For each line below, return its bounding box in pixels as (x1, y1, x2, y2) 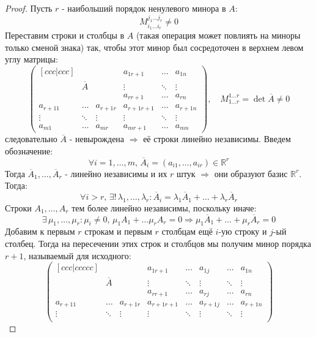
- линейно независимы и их (65, 167, 167, 180)
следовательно (5, 132, 57, 145)
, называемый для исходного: (23, 249, 131, 262)
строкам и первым (84, 225, 152, 238)
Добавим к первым (5, 225, 75, 238)
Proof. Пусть (5, 2, 53, 14)
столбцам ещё (161, 225, 213, 238)
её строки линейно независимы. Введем (143, 132, 291, 145)
